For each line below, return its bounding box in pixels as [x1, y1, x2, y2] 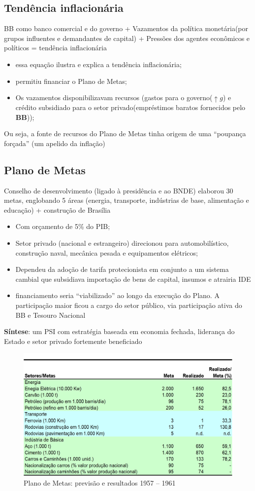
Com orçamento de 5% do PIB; [15, 221, 110, 231]
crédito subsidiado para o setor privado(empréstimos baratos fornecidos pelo [15, 102, 246, 113]
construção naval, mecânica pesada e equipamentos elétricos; [15, 247, 198, 258]
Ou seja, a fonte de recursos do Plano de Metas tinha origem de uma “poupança [4, 128, 246, 139]
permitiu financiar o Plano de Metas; [15, 76, 127, 86]
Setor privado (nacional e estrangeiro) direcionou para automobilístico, [15, 238, 229, 248]
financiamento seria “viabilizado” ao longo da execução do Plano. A [15, 290, 220, 301]
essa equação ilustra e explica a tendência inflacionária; [15, 59, 182, 69]
